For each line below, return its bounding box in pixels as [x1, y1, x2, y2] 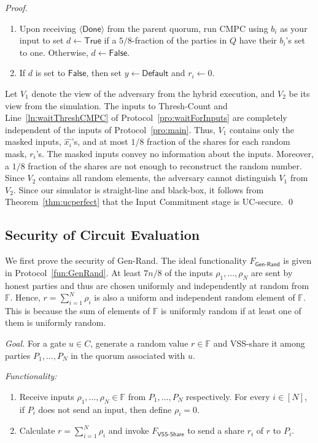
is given [283, 254, 312, 267]
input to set [19, 34, 64, 47]
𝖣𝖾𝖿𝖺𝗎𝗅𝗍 [142, 69, 169, 79]
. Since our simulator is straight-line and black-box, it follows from [13, 183, 264, 196]
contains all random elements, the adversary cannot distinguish [39, 171, 276, 184]
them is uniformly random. [5, 316, 106, 329]
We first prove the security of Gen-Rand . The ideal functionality [5, 254, 247, 267]
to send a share [187, 424, 244, 437]
